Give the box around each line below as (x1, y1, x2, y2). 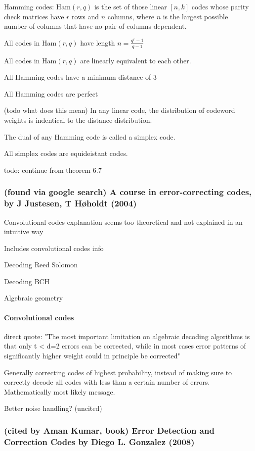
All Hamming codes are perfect (4, 88, 98, 99)
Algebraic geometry (4, 293, 63, 303)
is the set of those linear (94, 1, 167, 11)
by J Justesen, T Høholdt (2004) (4, 197, 137, 209)
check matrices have (4, 11, 64, 21)
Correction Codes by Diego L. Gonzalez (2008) (4, 435, 195, 448)
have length (80, 37, 115, 48)
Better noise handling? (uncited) (4, 403, 102, 413)
